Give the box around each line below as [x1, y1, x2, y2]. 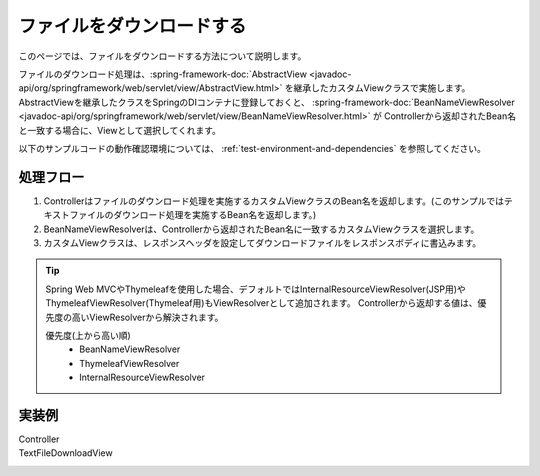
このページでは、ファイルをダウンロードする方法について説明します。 [18, 50, 307, 62]
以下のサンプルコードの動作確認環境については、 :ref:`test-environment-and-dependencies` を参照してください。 [18, 142, 487, 154]
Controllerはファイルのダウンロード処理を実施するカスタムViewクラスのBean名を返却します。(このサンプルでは [43, 195, 505, 207]
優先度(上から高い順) [45, 329, 132, 341]
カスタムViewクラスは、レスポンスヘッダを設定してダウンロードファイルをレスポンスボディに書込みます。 [43, 236, 482, 249]
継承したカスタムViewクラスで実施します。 [293, 82, 471, 94]
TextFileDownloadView [18, 447, 114, 459]
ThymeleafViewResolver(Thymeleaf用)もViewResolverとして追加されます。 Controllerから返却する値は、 [45, 297, 479, 309]
